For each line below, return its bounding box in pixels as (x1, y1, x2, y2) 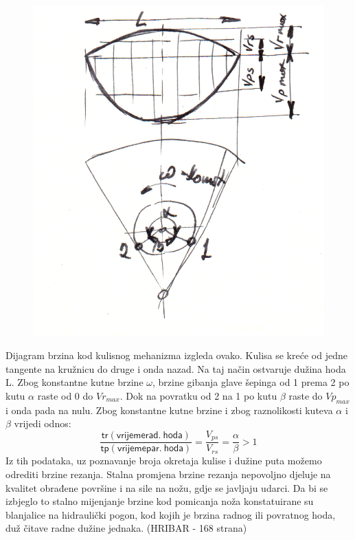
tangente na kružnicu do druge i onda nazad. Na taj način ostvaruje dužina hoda (5, 361, 346, 376)
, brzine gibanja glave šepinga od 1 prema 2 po (152, 375, 350, 389)
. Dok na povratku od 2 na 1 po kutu (119, 388, 277, 402)
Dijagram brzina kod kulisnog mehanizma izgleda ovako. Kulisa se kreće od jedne (5, 348, 347, 363)
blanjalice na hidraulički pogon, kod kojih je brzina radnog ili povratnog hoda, (5, 507, 336, 521)
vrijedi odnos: (14, 416, 71, 431)
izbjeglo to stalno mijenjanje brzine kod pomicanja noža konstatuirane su (5, 494, 314, 508)
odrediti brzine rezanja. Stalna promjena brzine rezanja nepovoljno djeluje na (5, 466, 331, 481)
